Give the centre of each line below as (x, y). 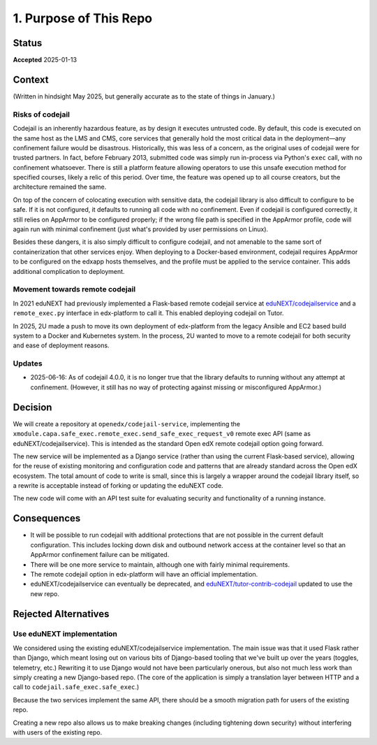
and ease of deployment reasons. (61, 345)
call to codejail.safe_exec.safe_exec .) (76, 687)
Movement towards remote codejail (74, 289)
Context (31, 79)
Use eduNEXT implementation (65, 634)
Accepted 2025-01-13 (45, 60)
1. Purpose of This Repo (83, 18)
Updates (28, 363)
